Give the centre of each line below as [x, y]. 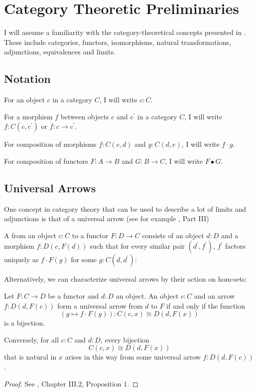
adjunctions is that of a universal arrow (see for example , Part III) [107, 218]
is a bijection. [25, 323]
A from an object [30, 235]
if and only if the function [206, 305]
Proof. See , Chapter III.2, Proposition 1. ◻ [71, 383]
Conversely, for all [31, 339]
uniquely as [21, 259]
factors [235, 246]
